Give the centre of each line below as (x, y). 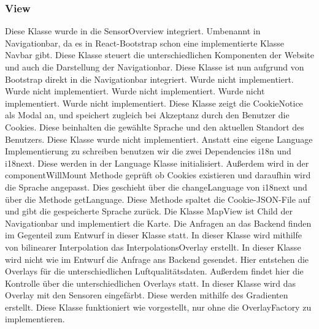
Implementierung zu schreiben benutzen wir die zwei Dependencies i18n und (148, 151)
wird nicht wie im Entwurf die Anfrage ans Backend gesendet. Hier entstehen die (157, 259)
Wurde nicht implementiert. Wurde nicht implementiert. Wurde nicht (135, 91)
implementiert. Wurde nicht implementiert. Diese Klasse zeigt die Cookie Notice (154, 103)
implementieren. (35, 319)
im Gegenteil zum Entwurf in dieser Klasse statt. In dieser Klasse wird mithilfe (153, 235)
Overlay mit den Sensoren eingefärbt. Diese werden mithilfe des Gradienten (147, 295)
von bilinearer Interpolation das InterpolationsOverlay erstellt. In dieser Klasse (153, 247)
